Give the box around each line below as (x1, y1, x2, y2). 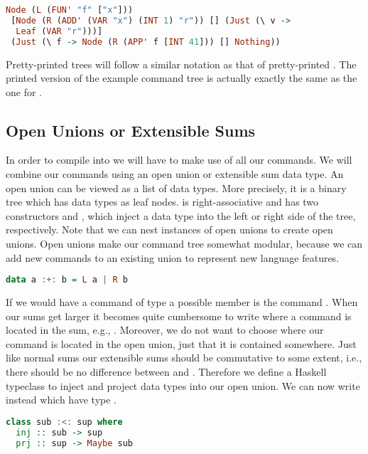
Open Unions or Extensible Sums (6, 119, 256, 141)
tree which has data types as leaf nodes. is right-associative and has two (6, 194, 319, 209)
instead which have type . (6, 392, 117, 407)
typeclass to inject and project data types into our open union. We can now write (6, 378, 360, 393)
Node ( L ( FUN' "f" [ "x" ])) (6, 5, 134, 15)
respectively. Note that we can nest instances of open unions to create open (6, 222, 333, 237)
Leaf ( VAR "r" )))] (16, 26, 103, 36)
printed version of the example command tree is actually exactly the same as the (6, 70, 357, 85)
